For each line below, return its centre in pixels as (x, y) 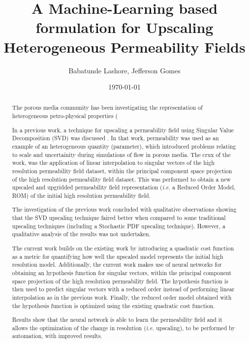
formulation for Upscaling (124, 27)
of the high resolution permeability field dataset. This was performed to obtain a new (121, 179)
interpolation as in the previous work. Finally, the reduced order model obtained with (122, 297)
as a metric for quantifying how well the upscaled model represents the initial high (118, 256)
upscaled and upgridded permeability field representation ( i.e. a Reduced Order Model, (124, 187)
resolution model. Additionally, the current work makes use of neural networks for (117, 265)
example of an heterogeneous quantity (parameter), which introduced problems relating (124, 146)
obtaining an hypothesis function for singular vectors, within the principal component (122, 272)
